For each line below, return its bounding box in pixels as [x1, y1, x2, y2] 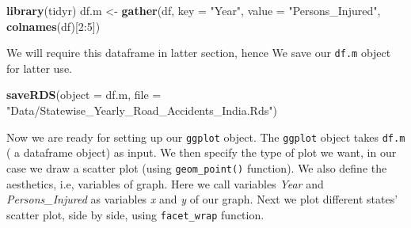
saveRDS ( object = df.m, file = [6, 86, 162, 103]
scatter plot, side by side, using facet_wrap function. [6, 206, 264, 222]
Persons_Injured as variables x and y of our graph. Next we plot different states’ [6, 191, 398, 207]
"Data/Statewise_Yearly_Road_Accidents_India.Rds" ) [6, 102, 277, 119]
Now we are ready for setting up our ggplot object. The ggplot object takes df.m [6, 128, 405, 145]
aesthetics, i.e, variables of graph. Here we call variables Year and [6, 175, 324, 192]
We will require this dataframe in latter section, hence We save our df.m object [6, 44, 391, 61]
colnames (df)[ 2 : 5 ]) [6, 17, 101, 34]
